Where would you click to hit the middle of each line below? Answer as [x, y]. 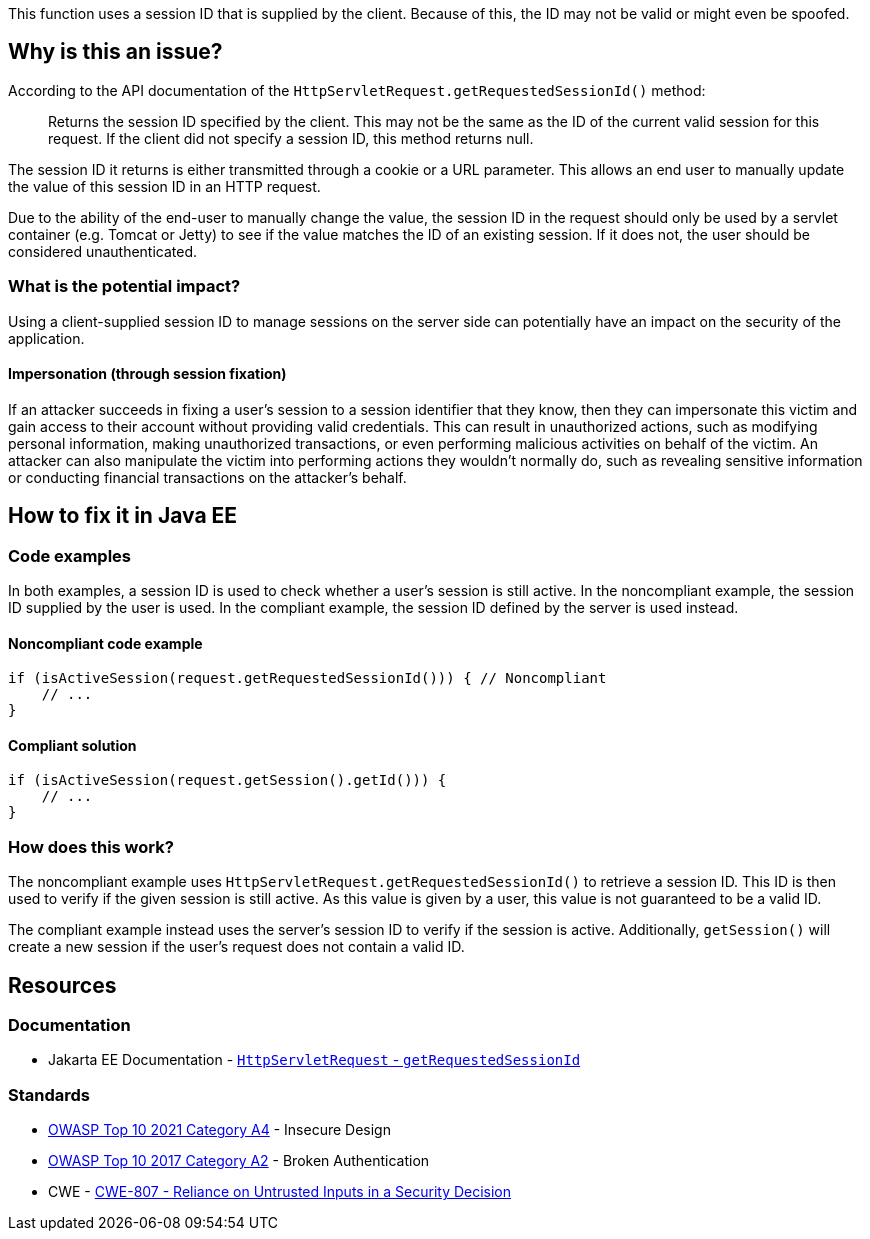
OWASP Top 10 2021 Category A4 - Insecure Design [219, 1130]
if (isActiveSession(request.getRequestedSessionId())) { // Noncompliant [307, 678]
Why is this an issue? [115, 52]
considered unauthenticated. [103, 251]
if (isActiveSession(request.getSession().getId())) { [227, 780]
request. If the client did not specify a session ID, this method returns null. [291, 138]
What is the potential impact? [124, 286]
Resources [62, 985]
